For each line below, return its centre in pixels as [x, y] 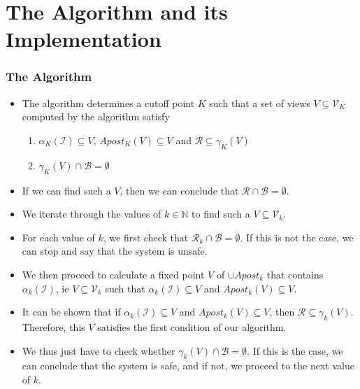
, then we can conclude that [179, 190]
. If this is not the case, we [297, 237]
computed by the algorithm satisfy [96, 116]
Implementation [84, 39]
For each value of [58, 237]
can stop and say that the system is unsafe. [115, 251]
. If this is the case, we [295, 350]
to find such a [221, 214]
